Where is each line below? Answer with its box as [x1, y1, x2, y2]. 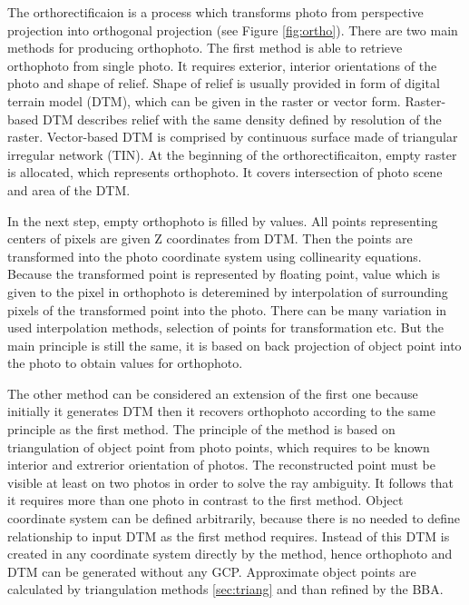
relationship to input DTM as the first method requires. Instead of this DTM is [7, 526, 450, 545]
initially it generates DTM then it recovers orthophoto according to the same [7, 402, 435, 421]
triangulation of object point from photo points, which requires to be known [7, 437, 430, 456]
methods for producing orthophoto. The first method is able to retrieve [7, 38, 403, 57]
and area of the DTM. [7, 180, 131, 199]
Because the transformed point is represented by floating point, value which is [7, 264, 441, 283]
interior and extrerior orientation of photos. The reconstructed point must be [7, 455, 435, 474]
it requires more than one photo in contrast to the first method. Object [7, 491, 404, 510]
